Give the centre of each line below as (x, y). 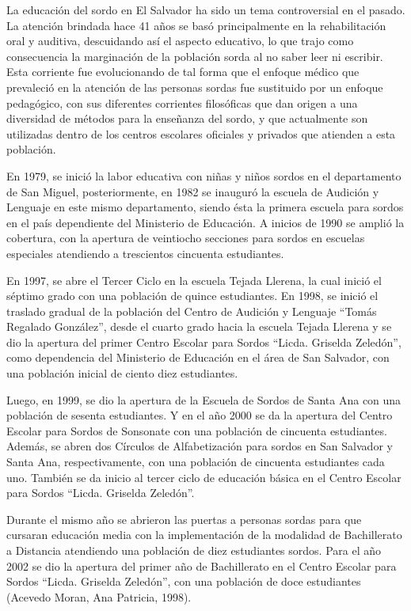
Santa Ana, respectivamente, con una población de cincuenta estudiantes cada (196, 462)
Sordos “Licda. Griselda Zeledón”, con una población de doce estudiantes (184, 581)
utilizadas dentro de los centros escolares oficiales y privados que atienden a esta (201, 133)
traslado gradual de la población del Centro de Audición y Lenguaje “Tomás (192, 311)
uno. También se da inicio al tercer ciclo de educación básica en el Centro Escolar (204, 477)
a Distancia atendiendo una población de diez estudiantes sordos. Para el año (194, 550)
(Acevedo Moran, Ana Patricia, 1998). (99, 596)
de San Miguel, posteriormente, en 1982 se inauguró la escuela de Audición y (193, 191)
